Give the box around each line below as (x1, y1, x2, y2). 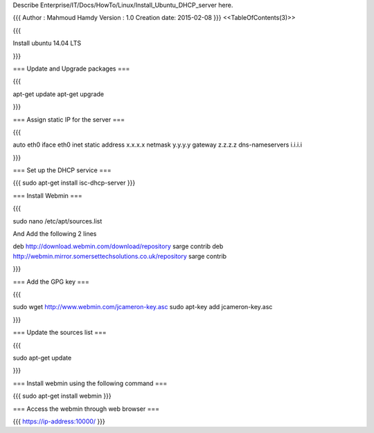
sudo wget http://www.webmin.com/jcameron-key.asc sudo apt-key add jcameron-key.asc (12, 303, 273, 311)
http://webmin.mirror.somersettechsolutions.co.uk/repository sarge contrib (12, 252, 227, 260)
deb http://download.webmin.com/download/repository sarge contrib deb (12, 242, 224, 250)
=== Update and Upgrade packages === (12, 64, 130, 73)
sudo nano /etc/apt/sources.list (12, 217, 103, 225)
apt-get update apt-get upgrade (12, 90, 105, 98)
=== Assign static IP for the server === (12, 115, 125, 124)
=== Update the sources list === (12, 329, 107, 337)
